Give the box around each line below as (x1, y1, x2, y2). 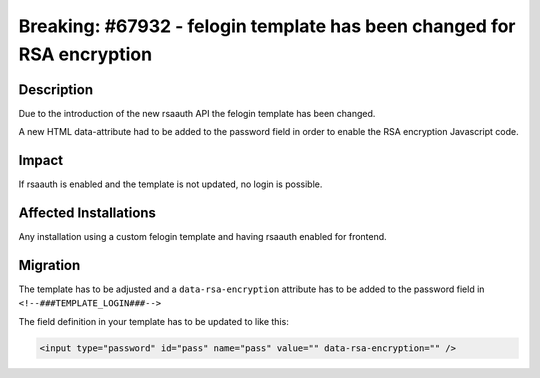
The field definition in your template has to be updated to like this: (18, 315, 289, 327)
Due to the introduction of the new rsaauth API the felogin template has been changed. (18, 107, 376, 119)
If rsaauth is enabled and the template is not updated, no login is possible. (18, 178, 323, 190)
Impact (18, 152, 64, 169)
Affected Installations (18, 204, 157, 221)
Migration (18, 256, 81, 274)
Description (18, 81, 94, 98)
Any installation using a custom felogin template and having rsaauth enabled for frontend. (18, 231, 387, 243)
